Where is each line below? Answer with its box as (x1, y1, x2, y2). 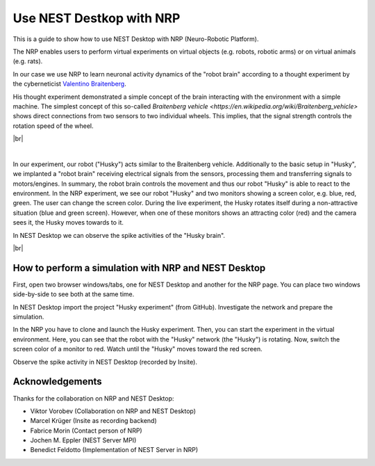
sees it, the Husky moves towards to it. (12, 218, 124, 227)
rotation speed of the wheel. (12, 122, 94, 130)
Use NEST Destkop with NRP (12, 10, 181, 26)
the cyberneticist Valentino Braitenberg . (12, 80, 126, 88)
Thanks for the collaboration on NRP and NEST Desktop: (12, 394, 174, 403)
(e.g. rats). (12, 57, 43, 65)
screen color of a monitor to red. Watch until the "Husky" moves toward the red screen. (12, 345, 263, 353)
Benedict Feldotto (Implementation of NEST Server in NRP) (30, 446, 199, 454)
